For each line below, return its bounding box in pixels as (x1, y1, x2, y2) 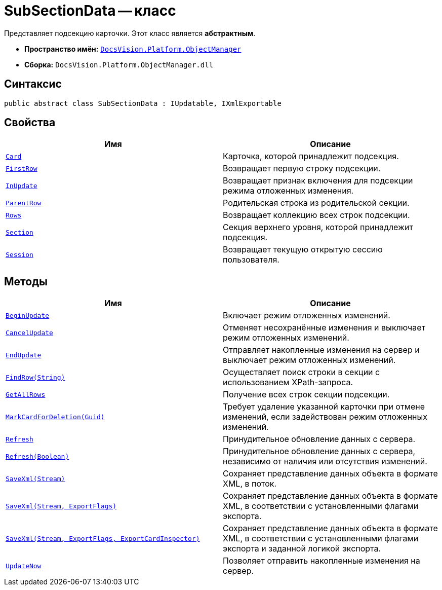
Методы (4, 275, 48, 288)
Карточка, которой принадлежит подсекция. (223, 151, 399, 162)
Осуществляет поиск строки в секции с (223, 367, 380, 378)
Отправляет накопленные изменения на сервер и (223, 345, 420, 355)
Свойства (4, 116, 56, 129)
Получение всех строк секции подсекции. (223, 389, 390, 400)
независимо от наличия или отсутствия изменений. (223, 456, 427, 467)
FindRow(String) (6, 373, 65, 381)
